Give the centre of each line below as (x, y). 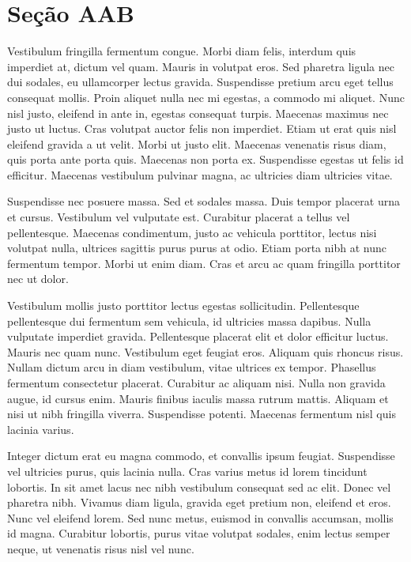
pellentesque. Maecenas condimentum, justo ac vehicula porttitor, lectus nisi (192, 232)
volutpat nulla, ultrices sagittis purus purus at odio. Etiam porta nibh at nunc (197, 248)
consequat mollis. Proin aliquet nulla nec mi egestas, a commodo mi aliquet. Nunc (206, 97)
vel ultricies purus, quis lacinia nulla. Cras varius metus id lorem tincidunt (187, 471)
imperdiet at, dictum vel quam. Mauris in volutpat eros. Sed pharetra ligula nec (201, 66)
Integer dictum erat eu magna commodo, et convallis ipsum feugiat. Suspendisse (201, 456)
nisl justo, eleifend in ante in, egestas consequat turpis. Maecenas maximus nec (198, 113)
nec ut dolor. (38, 279)
